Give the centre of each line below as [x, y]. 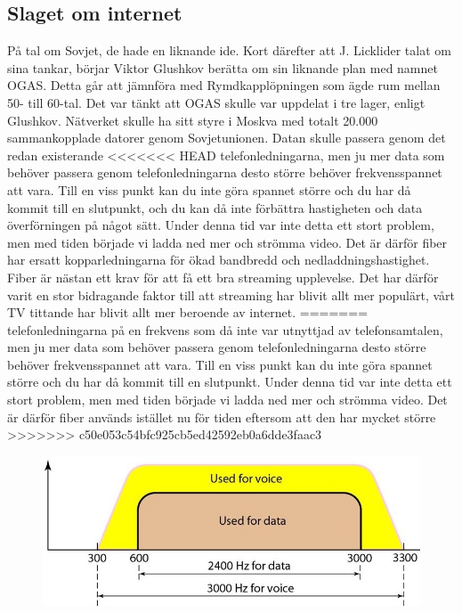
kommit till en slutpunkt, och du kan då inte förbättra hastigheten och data [215, 207]
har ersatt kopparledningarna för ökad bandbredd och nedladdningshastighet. [219, 260]
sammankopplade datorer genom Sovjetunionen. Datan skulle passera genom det [227, 138]
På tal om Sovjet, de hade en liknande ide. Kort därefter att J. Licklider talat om [229, 50]
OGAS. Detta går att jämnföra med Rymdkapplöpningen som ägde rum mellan [224, 85]
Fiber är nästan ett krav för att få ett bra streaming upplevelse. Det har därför [223, 277]
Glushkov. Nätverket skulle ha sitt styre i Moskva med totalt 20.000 [193, 120]
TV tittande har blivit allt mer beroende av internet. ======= [188, 312]
